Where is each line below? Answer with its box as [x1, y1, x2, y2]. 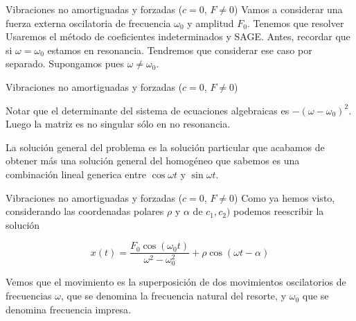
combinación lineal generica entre [6, 166, 147, 181]
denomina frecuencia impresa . [6, 302, 132, 316]
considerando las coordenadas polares [6, 204, 164, 218]
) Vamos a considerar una [234, 2, 343, 16]
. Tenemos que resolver [247, 15, 344, 30]
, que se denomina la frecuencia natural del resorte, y [61, 288, 287, 303]
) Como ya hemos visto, [234, 190, 335, 205]
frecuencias [6, 288, 52, 303]
